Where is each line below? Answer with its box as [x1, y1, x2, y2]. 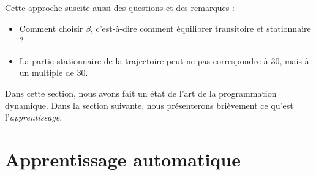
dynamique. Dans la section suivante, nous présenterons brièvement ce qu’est [5, 99, 293, 111]
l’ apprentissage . [5, 111, 62, 124]
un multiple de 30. [19, 66, 88, 79]
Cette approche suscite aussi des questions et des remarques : [5, 1, 235, 13]
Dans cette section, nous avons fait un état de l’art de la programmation [5, 86, 277, 99]
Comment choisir [19, 21, 83, 34]
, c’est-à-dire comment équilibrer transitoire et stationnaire [90, 21, 311, 34]
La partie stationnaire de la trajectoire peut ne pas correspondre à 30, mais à [19, 54, 309, 67]
